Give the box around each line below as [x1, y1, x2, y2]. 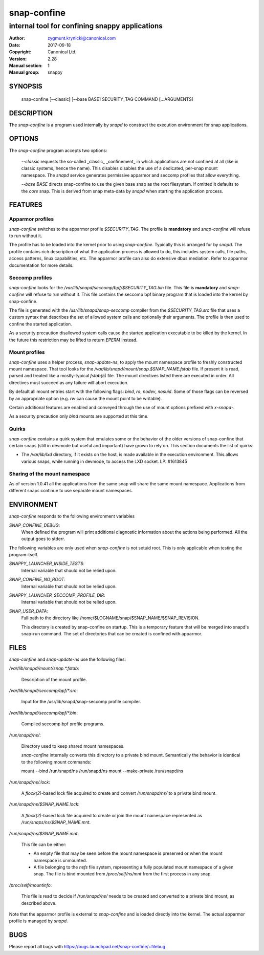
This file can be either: [21, 841, 66, 847]
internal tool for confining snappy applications [9, 22, 163, 30]
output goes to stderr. [21, 536, 66, 542]
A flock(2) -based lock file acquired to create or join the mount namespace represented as [21, 812, 202, 818]
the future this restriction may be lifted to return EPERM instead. [9, 337, 138, 343]
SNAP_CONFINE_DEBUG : [9, 522, 60, 528]
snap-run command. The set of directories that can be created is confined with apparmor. [21, 630, 202, 636]
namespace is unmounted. [33, 857, 88, 863]
